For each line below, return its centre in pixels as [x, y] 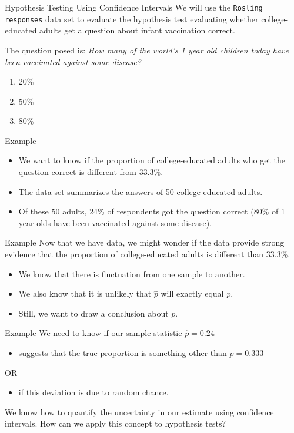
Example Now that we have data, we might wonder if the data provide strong [145, 242]
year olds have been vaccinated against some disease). [115, 222]
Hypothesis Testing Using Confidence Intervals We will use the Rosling [134, 7]
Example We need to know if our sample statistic [93, 333]
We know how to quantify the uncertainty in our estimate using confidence [139, 412]
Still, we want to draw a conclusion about [93, 313]
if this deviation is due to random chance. [93, 392]
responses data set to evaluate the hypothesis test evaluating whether [132, 19]
